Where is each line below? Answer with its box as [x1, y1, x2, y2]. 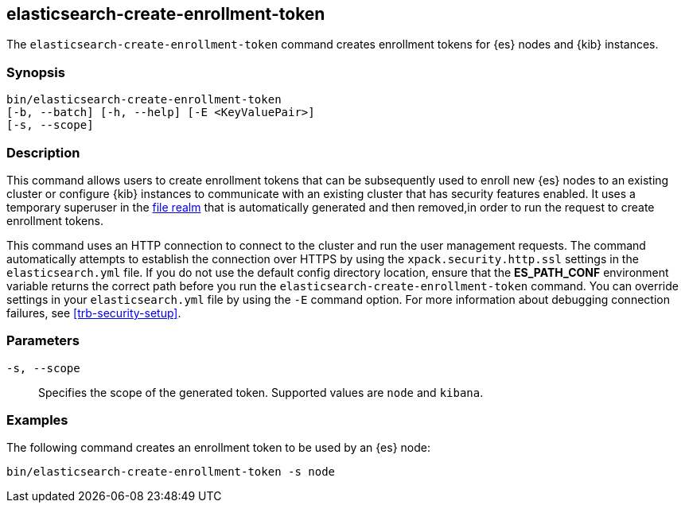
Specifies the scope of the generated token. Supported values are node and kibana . [38, 385, 484, 399]
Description [6, 144, 80, 161]
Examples [6, 412, 68, 429]
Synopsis [6, 64, 65, 80]
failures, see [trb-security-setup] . [6, 305, 181, 320]
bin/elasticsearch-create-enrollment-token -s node [6, 465, 336, 479]
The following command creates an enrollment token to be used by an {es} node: [6, 441, 431, 455]
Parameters [6, 332, 80, 349]
